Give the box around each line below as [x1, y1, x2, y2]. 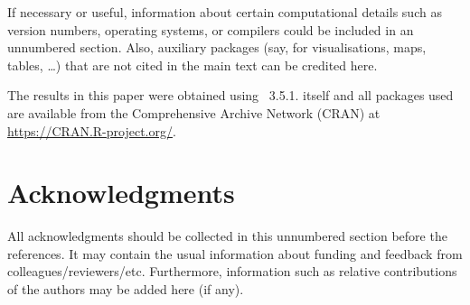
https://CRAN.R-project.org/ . [7, 121, 176, 140]
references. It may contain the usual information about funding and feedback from [7, 244, 463, 263]
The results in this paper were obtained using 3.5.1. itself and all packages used [7, 86, 454, 105]
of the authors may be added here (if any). [7, 280, 244, 299]
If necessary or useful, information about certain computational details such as [7, 3, 442, 21]
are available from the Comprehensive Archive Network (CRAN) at [7, 103, 381, 122]
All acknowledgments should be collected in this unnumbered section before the [7, 226, 447, 245]
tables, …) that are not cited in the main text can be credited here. [7, 55, 378, 74]
